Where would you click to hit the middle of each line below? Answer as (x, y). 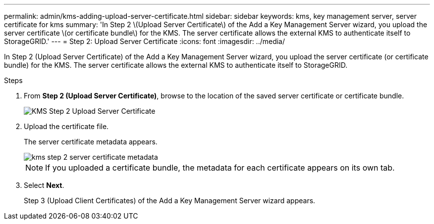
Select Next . (44, 185)
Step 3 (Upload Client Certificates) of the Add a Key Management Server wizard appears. (170, 201)
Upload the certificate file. (66, 126)
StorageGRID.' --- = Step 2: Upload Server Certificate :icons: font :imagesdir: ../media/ (145, 41)
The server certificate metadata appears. (91, 142)
